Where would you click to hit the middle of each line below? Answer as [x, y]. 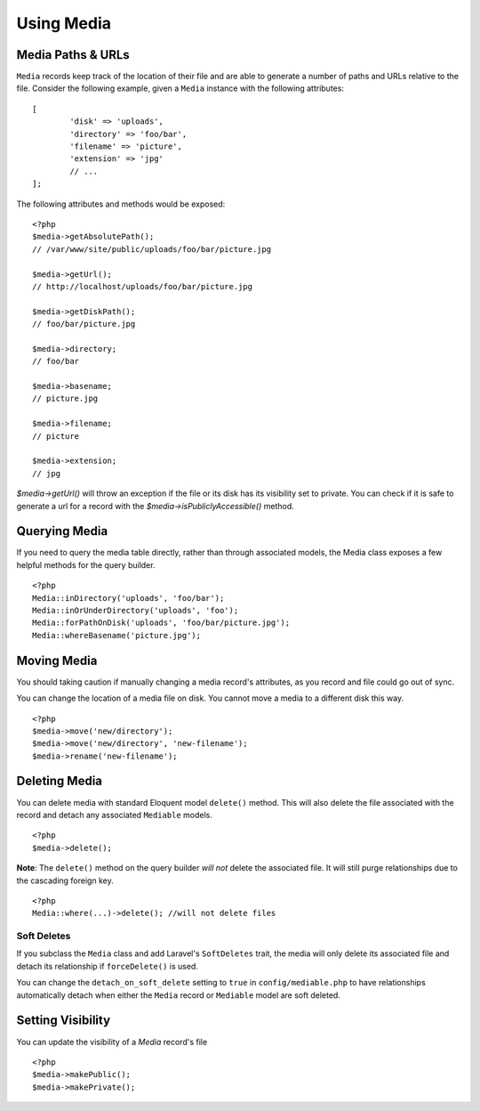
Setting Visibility [64, 1021]
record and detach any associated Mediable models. [114, 815]
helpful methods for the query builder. [86, 564]
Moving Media [57, 660]
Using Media [64, 23]
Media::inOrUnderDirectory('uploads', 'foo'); [136, 611]
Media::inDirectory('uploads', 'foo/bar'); [128, 598]
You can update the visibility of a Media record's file [112, 1042]
